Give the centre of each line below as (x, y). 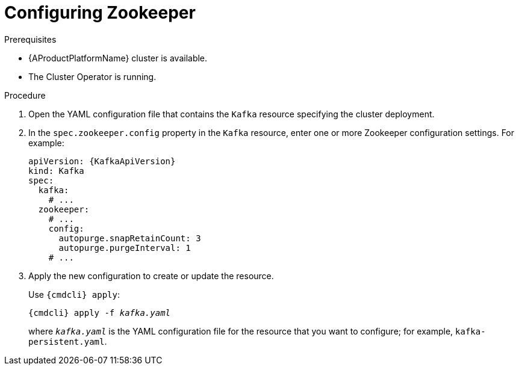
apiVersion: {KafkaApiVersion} (102, 161)
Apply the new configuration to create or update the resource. (151, 276)
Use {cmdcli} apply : (74, 294)
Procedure (25, 95)
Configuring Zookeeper (100, 13)
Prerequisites (30, 39)
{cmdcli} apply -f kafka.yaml (100, 313)
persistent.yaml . (68, 341)
